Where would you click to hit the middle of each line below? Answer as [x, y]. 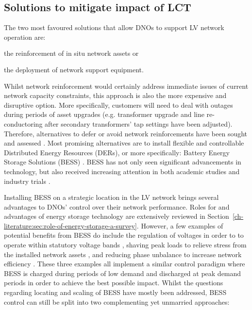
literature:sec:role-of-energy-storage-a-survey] [70, 225]
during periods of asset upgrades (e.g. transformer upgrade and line [104, 114]
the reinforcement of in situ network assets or [71, 53]
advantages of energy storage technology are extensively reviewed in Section [117, 216]
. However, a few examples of [180, 225]
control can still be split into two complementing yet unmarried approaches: [117, 302]
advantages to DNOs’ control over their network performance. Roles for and [117, 206]
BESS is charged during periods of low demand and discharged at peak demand [123, 273]
